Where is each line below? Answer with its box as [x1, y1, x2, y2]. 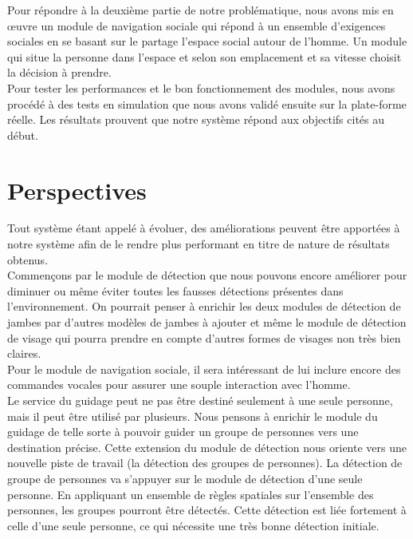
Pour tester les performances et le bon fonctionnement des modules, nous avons [7, 79, 395, 96]
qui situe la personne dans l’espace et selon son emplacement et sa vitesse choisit [7, 48, 402, 65]
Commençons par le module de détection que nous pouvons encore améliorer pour [7, 267, 407, 283]
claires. [7, 345, 41, 362]
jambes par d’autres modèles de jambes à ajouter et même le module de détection [7, 314, 407, 331]
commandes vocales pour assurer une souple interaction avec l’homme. [7, 376, 351, 393]
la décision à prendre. [7, 64, 112, 81]
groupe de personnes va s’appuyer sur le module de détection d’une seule [7, 470, 363, 486]
